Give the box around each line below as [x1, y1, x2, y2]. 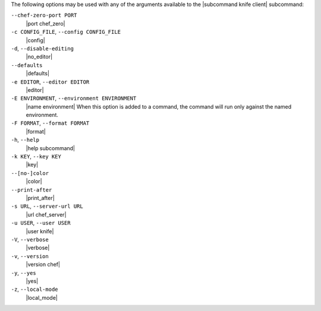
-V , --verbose [11, 236, 49, 243]
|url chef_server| [26, 211, 67, 218]
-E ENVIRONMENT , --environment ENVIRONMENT [11, 95, 137, 102]
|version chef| [26, 261, 61, 268]
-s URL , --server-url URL [11, 202, 83, 210]
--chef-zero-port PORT [11, 12, 77, 19]
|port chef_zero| [26, 20, 65, 27]
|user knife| [26, 227, 54, 234]
